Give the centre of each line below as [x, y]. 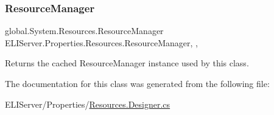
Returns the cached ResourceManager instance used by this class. [127, 63]
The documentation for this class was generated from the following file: [137, 83]
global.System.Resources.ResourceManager [84, 31]
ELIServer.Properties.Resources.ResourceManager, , [101, 42]
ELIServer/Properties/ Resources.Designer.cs [88, 104]
